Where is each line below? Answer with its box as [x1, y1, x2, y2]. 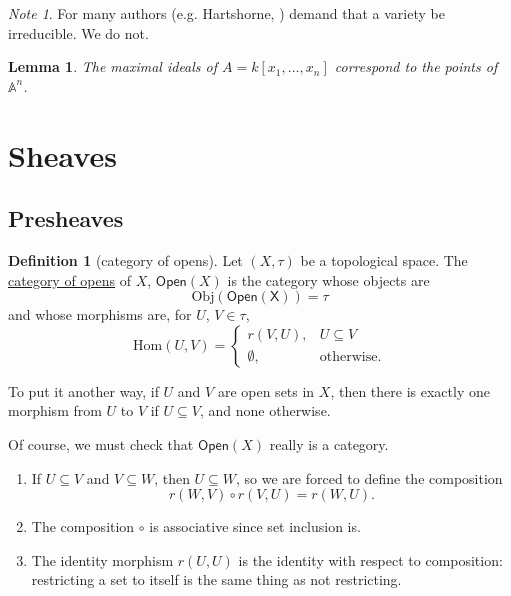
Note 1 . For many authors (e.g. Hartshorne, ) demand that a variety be [8, 3, 445, 23]
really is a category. [269, 433, 389, 454]
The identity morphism [31, 549, 174, 570]
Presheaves [8, 203, 124, 234]
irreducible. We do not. [8, 22, 149, 43]
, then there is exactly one [330, 380, 490, 401]
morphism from [8, 400, 102, 421]
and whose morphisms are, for [8, 304, 192, 325]
